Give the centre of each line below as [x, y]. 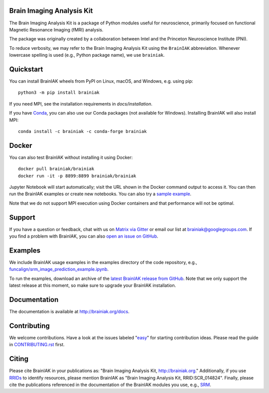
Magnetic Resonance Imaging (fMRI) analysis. [56, 29]
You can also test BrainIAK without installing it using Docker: [71, 157]
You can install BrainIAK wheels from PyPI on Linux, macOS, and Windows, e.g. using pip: [101, 81]
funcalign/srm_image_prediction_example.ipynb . [59, 269]
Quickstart [26, 69]
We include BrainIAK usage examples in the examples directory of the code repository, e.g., [103, 262]
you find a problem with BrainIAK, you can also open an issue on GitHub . [84, 236]
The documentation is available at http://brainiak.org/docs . [69, 312]
